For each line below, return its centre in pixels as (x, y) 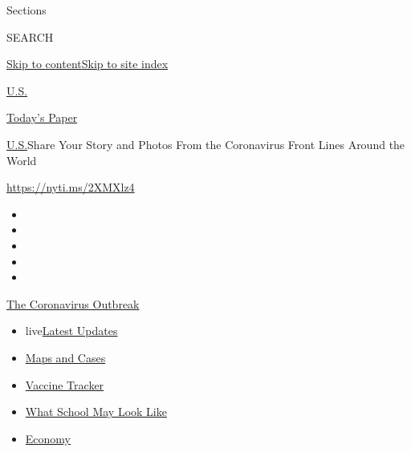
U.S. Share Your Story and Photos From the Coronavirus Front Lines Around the (206, 144)
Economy (48, 438)
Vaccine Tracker (65, 384)
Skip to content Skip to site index (87, 64)
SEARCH (30, 36)
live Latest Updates (71, 331)
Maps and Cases (65, 357)
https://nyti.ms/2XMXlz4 (71, 187)
